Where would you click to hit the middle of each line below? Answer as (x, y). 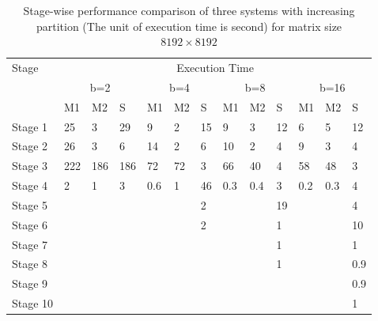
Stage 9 (30, 283)
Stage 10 (33, 303)
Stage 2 (30, 146)
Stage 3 (30, 166)
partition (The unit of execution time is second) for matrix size (189, 26)
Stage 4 (30, 185)
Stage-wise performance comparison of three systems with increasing (189, 10)
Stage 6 (30, 224)
